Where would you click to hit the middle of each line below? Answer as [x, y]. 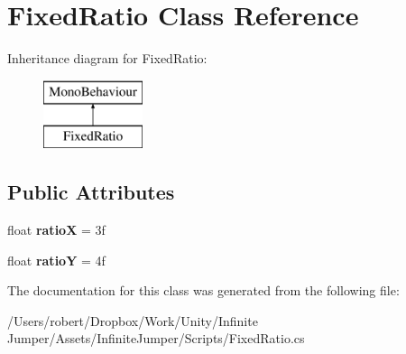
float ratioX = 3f [56, 230]
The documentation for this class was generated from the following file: [203, 290]
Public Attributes [91, 192]
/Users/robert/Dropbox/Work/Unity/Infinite [133, 320]
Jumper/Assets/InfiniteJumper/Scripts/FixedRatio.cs [156, 338]
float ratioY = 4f [56, 260]
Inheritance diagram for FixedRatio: [107, 58]
